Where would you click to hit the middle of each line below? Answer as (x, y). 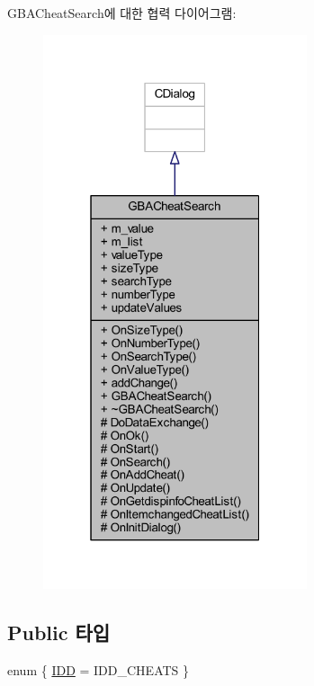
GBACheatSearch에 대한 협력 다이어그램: (122, 13)
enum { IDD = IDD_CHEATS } (99, 670)
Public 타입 (59, 633)
